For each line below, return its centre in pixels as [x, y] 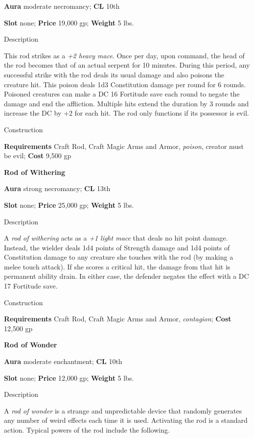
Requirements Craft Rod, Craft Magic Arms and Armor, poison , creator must [124, 146]
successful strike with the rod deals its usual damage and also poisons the [114, 74]
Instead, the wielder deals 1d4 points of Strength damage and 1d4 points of [117, 247]
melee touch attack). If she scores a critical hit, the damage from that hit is [117, 266]
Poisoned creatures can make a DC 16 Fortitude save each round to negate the [122, 94]
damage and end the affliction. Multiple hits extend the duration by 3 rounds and [127, 103]
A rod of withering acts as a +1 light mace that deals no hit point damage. [116, 238]
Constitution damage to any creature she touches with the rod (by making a [119, 257]
